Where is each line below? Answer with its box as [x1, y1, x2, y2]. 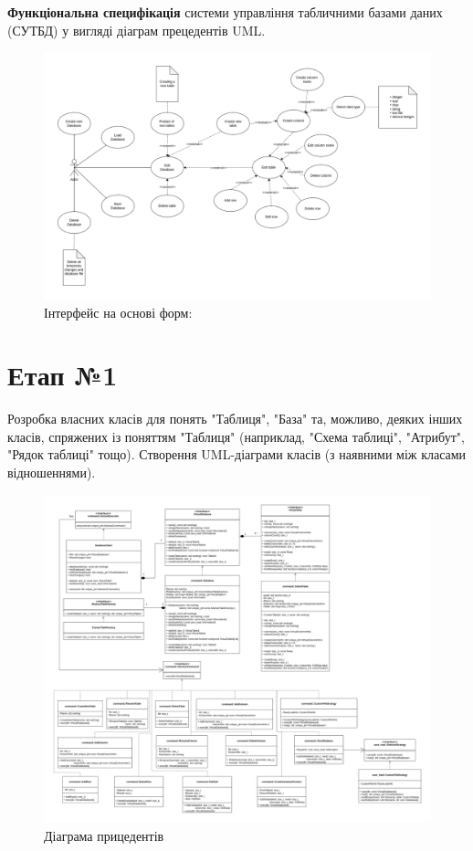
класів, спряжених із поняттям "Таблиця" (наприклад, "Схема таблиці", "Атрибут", [7, 426, 465, 446]
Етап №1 [7, 356, 118, 394]
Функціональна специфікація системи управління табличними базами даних [7, 3, 443, 21]
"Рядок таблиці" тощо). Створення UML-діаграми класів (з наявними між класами [7, 445, 467, 464]
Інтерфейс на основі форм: [44, 302, 193, 321]
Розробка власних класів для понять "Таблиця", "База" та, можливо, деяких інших [7, 409, 463, 428]
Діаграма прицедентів [44, 825, 164, 845]
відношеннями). [7, 463, 96, 482]
